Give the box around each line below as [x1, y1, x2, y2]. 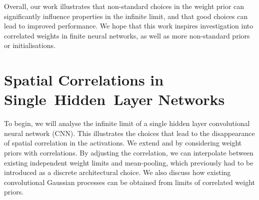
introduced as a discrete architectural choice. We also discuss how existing [4, 167, 231, 177]
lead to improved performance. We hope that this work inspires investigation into [4, 20, 253, 31]
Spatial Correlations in [4, 69, 164, 90]
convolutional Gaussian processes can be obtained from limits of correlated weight [4, 176, 255, 187]
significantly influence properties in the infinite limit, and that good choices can [4, 10, 248, 21]
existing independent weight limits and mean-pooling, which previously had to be [4, 157, 253, 167]
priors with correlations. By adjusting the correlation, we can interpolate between [4, 147, 253, 158]
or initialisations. [4, 40, 55, 50]
